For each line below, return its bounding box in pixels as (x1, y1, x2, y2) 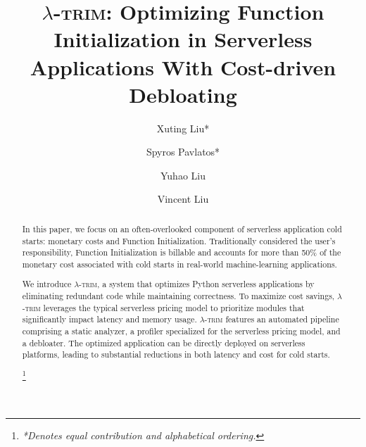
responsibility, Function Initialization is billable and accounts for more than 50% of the (22, 246, 341, 258)
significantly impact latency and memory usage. (22, 313, 197, 325)
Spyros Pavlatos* (146, 144, 220, 159)
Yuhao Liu (160, 168, 206, 182)
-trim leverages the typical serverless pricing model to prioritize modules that (22, 301, 305, 313)
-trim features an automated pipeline (204, 313, 339, 325)
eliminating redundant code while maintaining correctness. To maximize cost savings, (22, 290, 335, 302)
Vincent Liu (157, 191, 209, 206)
